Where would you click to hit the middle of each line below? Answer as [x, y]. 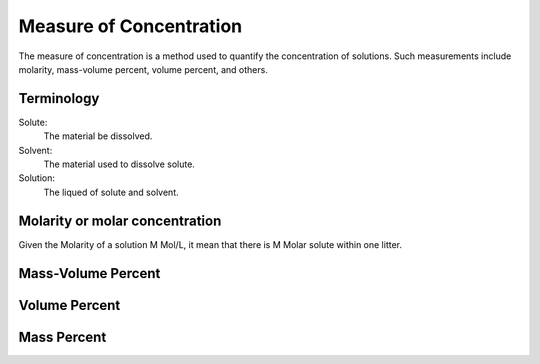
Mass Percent [62, 336]
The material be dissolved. [98, 136]
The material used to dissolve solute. [119, 164]
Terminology [59, 98]
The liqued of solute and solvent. [111, 192]
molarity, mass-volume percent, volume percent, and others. [143, 69]
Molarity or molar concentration [120, 220]
